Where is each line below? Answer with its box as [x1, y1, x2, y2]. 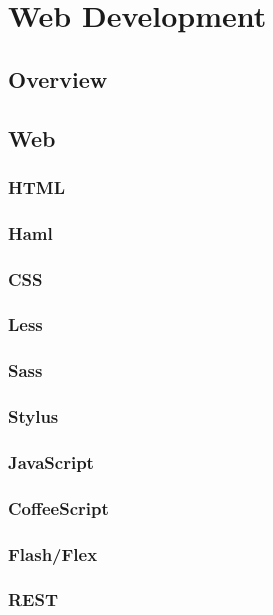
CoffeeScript [8, 495, 109, 520]
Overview [8, 63, 108, 94]
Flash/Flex [8, 541, 98, 566]
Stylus [8, 404, 59, 429]
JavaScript [8, 449, 94, 474]
